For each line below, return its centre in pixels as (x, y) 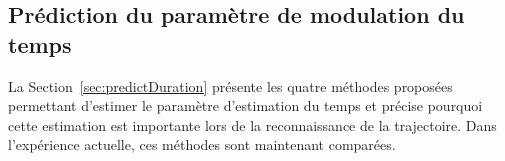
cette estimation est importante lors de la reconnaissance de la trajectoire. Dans (252, 124)
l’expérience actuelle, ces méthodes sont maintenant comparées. (202, 144)
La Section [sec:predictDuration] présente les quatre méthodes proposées (230, 85)
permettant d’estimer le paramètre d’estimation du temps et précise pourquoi (245, 105)
